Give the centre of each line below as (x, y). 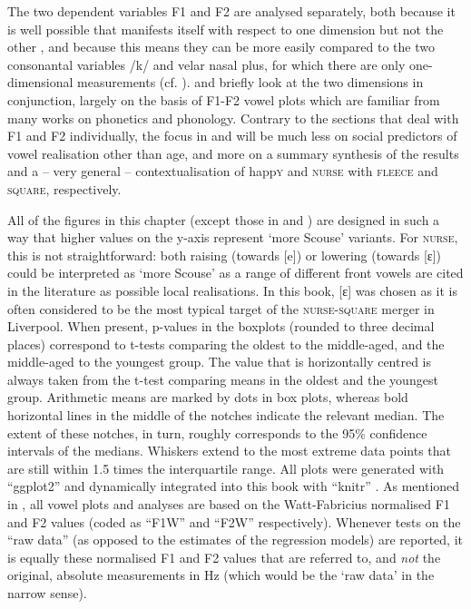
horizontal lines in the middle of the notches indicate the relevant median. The (226, 415)
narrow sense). (47, 593)
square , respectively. (64, 188)
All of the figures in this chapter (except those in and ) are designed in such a (224, 219)
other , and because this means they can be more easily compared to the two (221, 47)
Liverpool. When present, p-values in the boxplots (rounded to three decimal (221, 326)
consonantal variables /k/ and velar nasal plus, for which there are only (206, 64)
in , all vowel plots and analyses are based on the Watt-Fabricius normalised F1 (229, 504)
